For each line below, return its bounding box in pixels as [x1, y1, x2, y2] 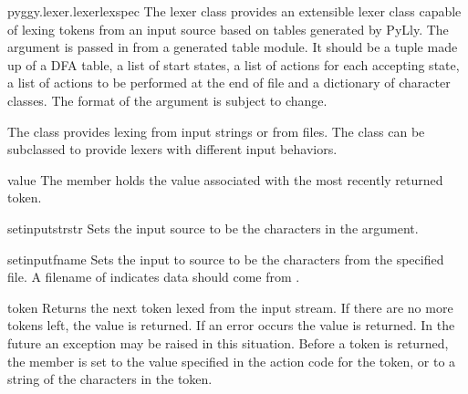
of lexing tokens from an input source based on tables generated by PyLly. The [7, 19, 449, 38]
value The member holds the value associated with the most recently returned [7, 170, 443, 189]
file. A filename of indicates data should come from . [7, 267, 300, 286]
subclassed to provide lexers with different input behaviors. [7, 140, 338, 159]
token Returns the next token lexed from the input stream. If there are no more [7, 297, 453, 316]
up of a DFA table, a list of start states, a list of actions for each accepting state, [7, 55, 460, 74]
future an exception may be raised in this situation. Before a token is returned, [7, 333, 449, 352]
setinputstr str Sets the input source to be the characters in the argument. [7, 218, 419, 237]
